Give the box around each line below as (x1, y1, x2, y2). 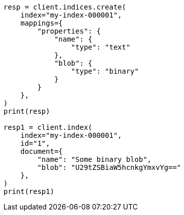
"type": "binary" (71, 67, 139, 75)
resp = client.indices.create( (4, 3, 126, 11)
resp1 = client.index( (4, 123, 93, 131)
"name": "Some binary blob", (37, 155, 152, 163)
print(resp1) (4, 187, 55, 195)
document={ (20, 147, 63, 155)
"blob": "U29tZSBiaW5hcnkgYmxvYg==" (37, 163, 181, 171)
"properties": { (37, 27, 101, 35)
